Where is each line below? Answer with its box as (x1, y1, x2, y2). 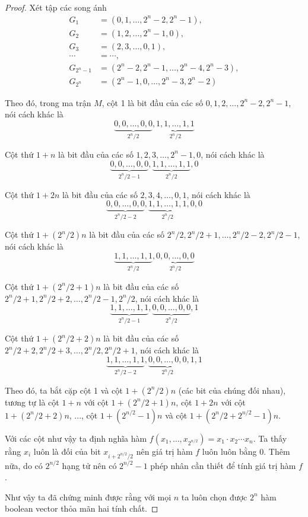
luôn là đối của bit (33, 445, 101, 457)
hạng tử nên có (62, 459, 117, 471)
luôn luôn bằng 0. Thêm (202, 445, 290, 457)
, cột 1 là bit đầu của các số (101, 96, 204, 108)
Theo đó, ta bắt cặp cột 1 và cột (5, 384, 123, 396)
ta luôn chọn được (181, 490, 247, 503)
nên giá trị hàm (136, 445, 193, 457)
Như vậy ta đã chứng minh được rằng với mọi (5, 490, 172, 503)
